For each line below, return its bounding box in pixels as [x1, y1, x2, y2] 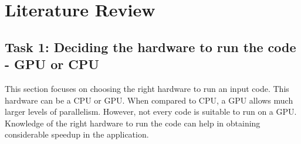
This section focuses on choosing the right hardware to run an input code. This [5, 82, 289, 94]
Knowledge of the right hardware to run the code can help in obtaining [5, 116, 261, 129]
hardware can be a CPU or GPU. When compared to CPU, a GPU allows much [5, 94, 293, 106]
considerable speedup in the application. [5, 128, 149, 140]
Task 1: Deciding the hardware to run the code [5, 37, 296, 56]
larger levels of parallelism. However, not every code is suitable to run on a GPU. [5, 105, 297, 118]
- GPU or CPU [5, 55, 99, 73]
